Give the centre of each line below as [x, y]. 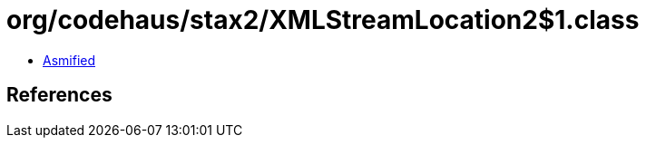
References [59, 95]
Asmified [69, 60]
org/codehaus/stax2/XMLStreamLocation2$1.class [323, 20]
